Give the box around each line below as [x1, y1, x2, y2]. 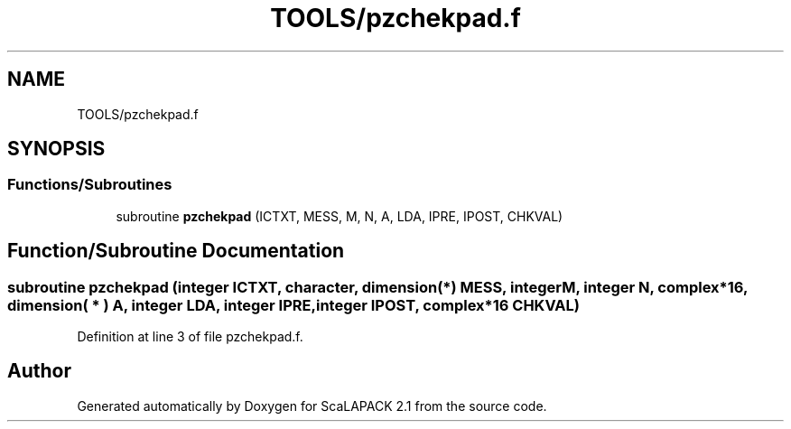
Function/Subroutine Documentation [7, 239, 345, 263]
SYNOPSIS [7, 137, 106, 161]
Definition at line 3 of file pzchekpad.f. [77, 329, 303, 345]
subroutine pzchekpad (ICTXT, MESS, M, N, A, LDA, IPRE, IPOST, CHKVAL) [116, 208, 563, 224]
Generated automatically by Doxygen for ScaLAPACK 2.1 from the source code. [77, 397, 547, 414]
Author [7, 359, 71, 383]
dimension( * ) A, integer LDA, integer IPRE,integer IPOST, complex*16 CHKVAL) [7, 295, 580, 314]
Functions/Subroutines [7, 175, 172, 194]
